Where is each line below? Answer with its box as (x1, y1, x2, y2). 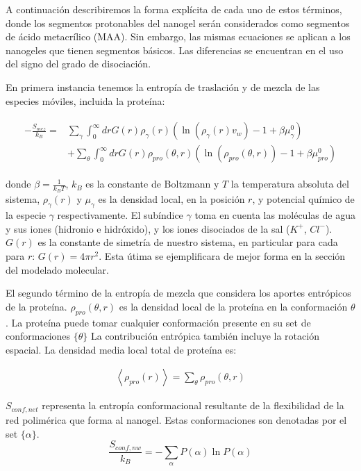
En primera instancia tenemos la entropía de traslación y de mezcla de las (6, 79, 320, 94)
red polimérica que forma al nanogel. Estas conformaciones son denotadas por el (6, 412, 347, 427)
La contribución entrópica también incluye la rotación (90, 329, 319, 343)
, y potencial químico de (252, 192, 355, 206)
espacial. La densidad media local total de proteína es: (6, 342, 237, 356)
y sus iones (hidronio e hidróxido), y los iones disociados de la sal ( (6, 221, 290, 235)
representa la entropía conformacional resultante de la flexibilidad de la (42, 398, 344, 413)
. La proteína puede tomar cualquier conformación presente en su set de (6, 315, 311, 329)
